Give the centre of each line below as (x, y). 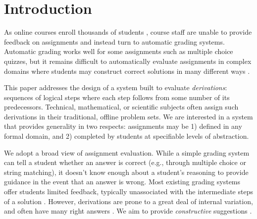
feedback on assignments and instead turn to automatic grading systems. (114, 41)
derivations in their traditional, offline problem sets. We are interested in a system (128, 116)
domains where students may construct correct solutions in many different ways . (127, 71)
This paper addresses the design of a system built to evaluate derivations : (116, 87)
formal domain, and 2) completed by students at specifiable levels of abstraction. (127, 136)
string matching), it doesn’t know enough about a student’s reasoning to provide (126, 172)
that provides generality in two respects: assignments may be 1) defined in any (123, 126)
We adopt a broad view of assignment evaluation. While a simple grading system (127, 152)
